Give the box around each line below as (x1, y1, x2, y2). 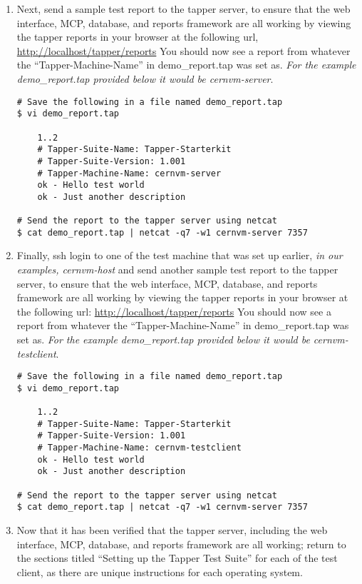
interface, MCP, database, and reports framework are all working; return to (16, 536, 346, 551)
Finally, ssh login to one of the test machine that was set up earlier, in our (16, 248, 343, 263)
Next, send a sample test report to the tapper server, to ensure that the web (16, 1, 351, 16)
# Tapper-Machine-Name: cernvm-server (37, 168, 222, 178)
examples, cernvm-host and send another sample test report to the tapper (16, 262, 338, 277)
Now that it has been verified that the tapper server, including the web (16, 523, 328, 538)
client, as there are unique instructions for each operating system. (16, 564, 303, 579)
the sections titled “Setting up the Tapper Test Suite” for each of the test (16, 550, 338, 565)
